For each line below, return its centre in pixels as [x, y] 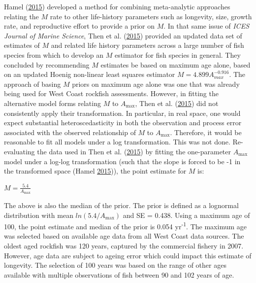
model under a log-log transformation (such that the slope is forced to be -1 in [122, 161]
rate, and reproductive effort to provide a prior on [79, 26]
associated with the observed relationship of [70, 132]
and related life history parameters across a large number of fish [147, 45]
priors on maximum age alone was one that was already [156, 84]
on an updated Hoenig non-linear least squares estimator [90, 74]
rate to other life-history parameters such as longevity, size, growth [151, 16]
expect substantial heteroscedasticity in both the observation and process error [123, 123]
